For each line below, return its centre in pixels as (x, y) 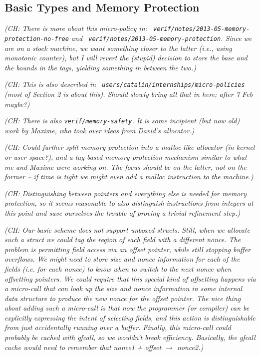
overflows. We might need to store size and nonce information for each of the (122, 259)
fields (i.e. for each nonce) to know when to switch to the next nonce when (118, 268)
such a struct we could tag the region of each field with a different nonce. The (123, 239)
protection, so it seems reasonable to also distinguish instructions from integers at (129, 203)
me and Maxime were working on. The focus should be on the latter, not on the (126, 167)
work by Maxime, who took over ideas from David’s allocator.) (100, 130)
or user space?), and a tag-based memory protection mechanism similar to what (126, 157)
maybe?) (17, 104)
